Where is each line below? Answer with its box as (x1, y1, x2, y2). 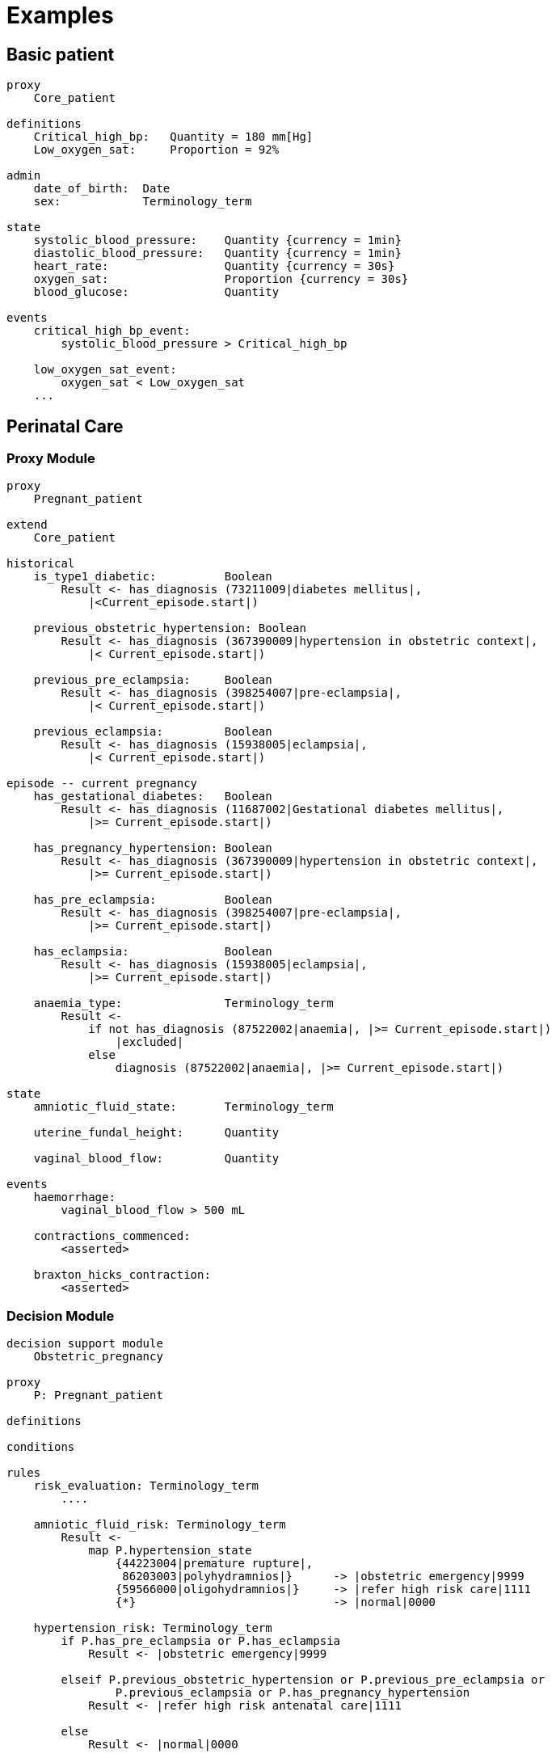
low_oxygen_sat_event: (33, 363, 177, 377)
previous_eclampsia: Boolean (33, 725, 272, 739)
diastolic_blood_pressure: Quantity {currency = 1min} (33, 247, 402, 260)
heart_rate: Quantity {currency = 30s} (33, 259, 395, 273)
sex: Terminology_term (33, 195, 252, 209)
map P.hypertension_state (88, 1544, 252, 1558)
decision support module (6, 1337, 163, 1351)
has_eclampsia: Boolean (33, 945, 272, 959)
